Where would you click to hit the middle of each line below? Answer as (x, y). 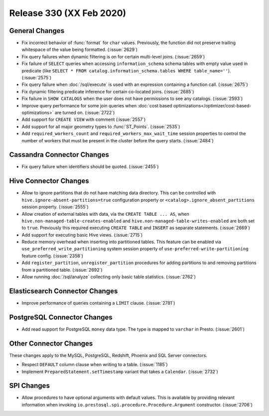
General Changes (37, 31)
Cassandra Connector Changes (59, 155)
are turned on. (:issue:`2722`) (85, 112)
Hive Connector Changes (49, 181)
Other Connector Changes (51, 343)
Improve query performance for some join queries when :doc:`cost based (97, 105)
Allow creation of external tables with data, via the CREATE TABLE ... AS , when (105, 214)
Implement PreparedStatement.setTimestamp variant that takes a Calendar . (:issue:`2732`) (120, 372)
